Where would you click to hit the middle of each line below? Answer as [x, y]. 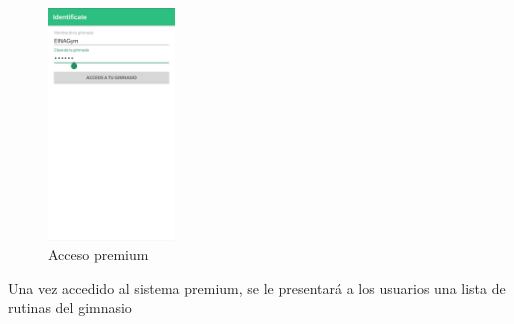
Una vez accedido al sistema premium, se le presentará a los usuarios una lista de [257, 287]
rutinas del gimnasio [70, 307]
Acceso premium [98, 254]
